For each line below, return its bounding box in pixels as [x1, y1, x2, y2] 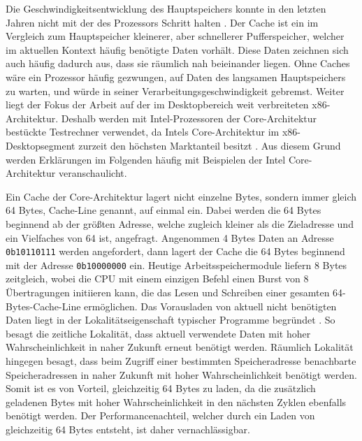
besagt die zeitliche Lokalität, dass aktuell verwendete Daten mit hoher [6, 326, 311, 340]
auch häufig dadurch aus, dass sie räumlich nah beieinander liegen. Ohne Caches [6, 56, 350, 71]
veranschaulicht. [58, 166, 127, 180]
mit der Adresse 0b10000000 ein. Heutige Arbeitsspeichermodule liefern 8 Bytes [6, 257, 347, 272]
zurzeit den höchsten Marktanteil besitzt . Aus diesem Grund [78, 138, 341, 152]
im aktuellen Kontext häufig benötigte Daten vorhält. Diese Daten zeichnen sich [6, 42, 349, 57]
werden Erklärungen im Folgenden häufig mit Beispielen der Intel [6, 152, 286, 166]
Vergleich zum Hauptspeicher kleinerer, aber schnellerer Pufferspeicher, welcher [6, 29, 345, 43]
